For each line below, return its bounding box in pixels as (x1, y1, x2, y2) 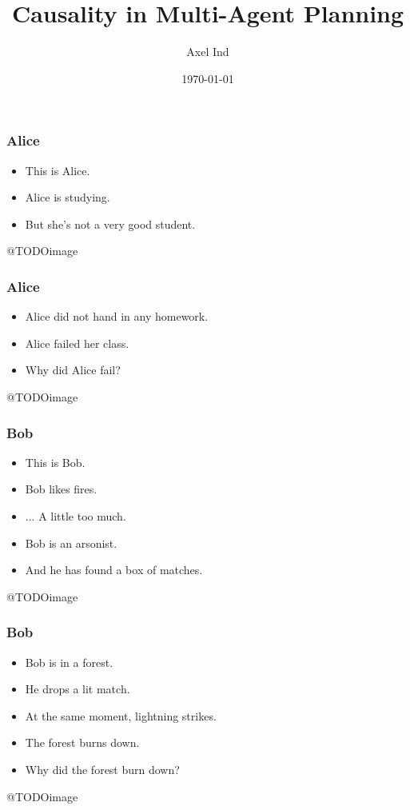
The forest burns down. (25, 734, 140, 751)
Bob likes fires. (25, 481, 98, 497)
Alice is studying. (25, 189, 110, 205)
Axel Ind (186, 43, 229, 60)
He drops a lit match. (25, 680, 130, 697)
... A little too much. (25, 507, 126, 524)
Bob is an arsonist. (25, 534, 117, 551)
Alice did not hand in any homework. (25, 308, 209, 325)
